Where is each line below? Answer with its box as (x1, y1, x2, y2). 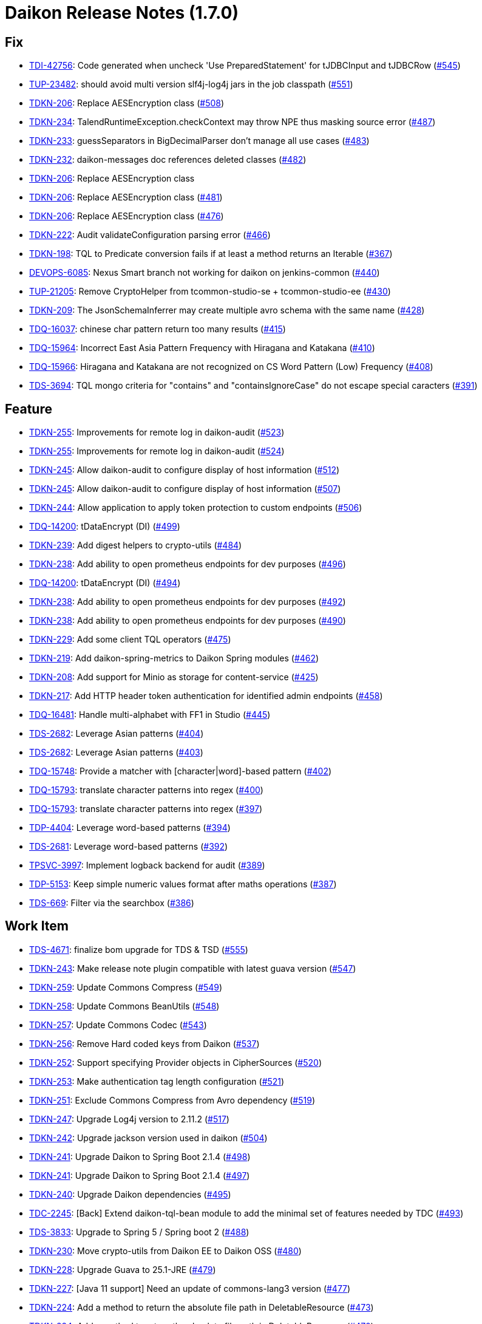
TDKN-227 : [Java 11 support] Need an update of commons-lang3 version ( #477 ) (29, 1283, 351, 1294)
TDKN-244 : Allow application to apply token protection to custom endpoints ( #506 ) (29, 502, 362, 513)
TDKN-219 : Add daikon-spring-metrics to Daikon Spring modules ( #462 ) (29, 653, 319, 664)
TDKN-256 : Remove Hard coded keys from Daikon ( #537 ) (29, 1038, 260, 1049)
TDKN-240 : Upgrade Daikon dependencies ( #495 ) (29, 1189, 231, 1199)
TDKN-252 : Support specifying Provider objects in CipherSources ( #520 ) (29, 1057, 322, 1068)
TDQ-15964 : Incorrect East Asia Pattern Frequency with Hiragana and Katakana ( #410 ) (29, 343, 375, 353)
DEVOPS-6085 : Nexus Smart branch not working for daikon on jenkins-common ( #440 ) (29, 267, 380, 278)
